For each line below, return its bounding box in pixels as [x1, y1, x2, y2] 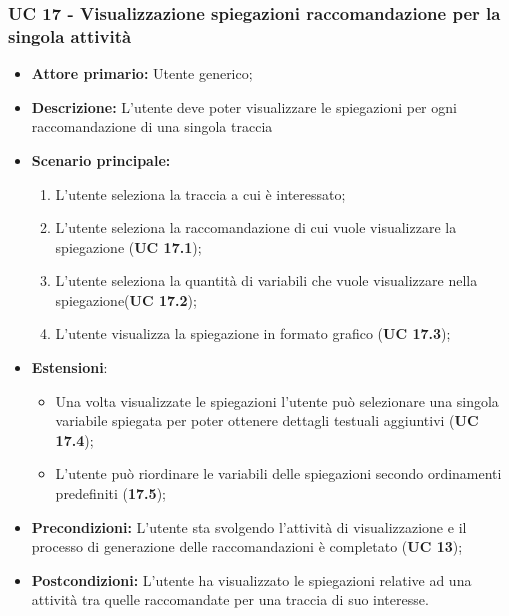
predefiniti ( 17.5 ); [55, 483, 166, 504]
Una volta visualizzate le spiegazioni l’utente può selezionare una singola [55, 390, 499, 411]
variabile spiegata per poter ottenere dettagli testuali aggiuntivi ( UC [55, 410, 479, 431]
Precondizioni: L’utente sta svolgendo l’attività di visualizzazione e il [31, 516, 467, 537]
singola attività [8, 23, 132, 48]
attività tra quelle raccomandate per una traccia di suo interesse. [31, 589, 429, 610]
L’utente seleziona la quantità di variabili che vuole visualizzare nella [55, 270, 478, 291]
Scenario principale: [31, 149, 171, 170]
